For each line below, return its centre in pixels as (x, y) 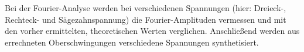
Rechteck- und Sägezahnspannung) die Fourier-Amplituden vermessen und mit (146, 19)
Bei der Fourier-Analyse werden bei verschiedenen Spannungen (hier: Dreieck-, (146, 8)
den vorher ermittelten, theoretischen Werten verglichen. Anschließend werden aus (152, 31)
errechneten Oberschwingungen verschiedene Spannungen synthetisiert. (132, 42)
